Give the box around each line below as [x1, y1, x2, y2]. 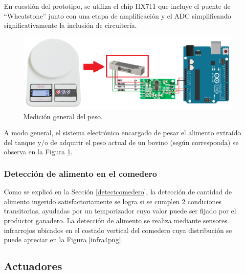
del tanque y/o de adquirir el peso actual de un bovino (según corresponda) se [4, 137, 239, 147]
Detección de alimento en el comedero [4, 167, 157, 179]
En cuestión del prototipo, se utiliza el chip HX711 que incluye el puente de [4, 1, 231, 11]
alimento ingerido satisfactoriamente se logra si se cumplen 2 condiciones [4, 196, 222, 206]
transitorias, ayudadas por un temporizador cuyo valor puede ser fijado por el [4, 206, 236, 216]
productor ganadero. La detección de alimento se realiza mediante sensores [4, 215, 227, 225]
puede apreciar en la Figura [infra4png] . [4, 234, 123, 245]
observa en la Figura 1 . [4, 147, 73, 157]
